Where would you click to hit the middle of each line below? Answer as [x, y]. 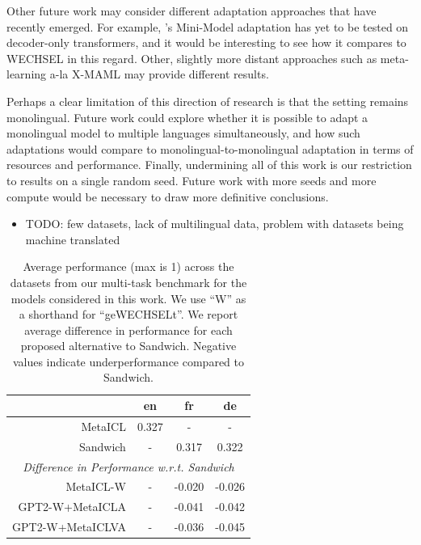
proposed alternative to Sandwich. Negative [128, 346]
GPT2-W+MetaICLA [72, 507]
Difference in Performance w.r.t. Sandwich [128, 466]
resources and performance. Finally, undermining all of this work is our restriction [209, 165]
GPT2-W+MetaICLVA [69, 527]
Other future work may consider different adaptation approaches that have [192, 11]
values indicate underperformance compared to [128, 361]
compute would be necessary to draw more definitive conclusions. [168, 196]
